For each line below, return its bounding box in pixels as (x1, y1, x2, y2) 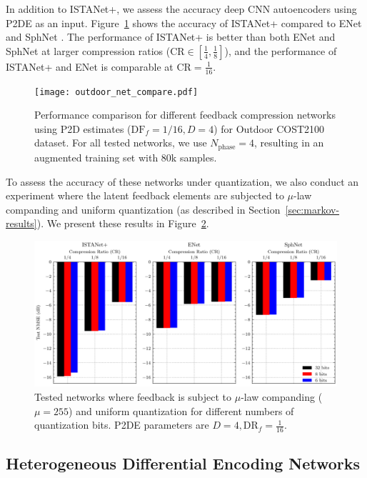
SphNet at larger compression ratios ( (6, 43, 171, 58)
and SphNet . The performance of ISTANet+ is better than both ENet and (6, 29, 336, 44)
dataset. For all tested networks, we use (34, 135, 207, 150)
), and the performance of (224, 43, 337, 58)
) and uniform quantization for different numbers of (69, 403, 294, 418)
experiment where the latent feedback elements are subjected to (6, 188, 284, 203)
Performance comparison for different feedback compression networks (34, 107, 336, 122)
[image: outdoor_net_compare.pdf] (34, 86, 198, 97)
